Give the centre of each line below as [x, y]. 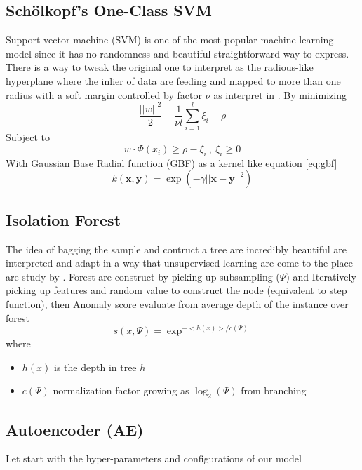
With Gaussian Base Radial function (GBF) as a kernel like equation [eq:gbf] [172, 162]
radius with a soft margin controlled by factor [104, 94]
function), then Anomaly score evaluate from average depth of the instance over [177, 304]
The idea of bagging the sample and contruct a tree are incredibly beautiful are [176, 249]
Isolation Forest [63, 219]
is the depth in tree [95, 367]
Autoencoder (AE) [75, 429]
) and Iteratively [321, 276]
